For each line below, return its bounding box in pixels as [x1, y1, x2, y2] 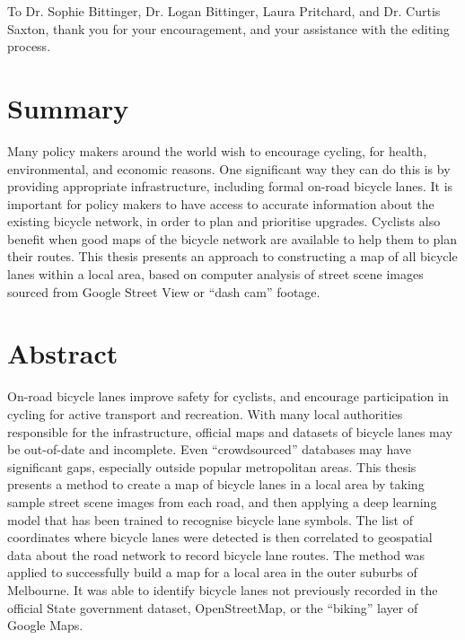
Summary [7, 89, 129, 126]
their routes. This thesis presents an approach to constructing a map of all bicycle [7, 247, 458, 266]
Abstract [7, 335, 118, 372]
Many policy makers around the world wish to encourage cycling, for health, [7, 141, 427, 160]
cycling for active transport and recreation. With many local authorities [7, 404, 403, 423]
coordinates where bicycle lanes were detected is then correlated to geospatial [7, 528, 433, 547]
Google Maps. [7, 616, 83, 635]
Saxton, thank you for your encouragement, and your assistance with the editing [7, 19, 450, 38]
